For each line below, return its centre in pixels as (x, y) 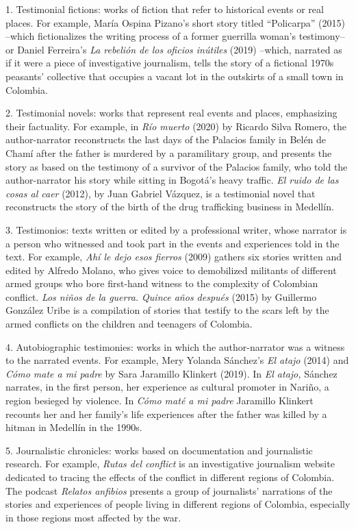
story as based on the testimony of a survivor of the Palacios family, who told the (177, 166)
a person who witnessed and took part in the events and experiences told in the (173, 243)
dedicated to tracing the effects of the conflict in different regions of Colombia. (170, 477)
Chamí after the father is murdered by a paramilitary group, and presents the (169, 152)
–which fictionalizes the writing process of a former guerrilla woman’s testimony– (175, 36)
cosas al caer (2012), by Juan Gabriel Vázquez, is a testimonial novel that (161, 193)
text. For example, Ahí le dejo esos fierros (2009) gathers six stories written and (174, 257)
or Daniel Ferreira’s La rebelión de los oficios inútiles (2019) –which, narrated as (174, 49)
